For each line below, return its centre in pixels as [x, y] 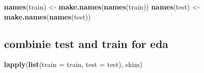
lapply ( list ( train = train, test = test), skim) [73, 64]
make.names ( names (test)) [47, 16]
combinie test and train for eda [86, 43]
